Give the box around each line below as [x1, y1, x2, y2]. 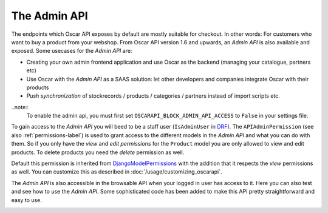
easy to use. [11, 196, 42, 203]
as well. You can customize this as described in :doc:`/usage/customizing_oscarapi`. [11, 168, 222, 175]
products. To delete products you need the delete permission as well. [11, 149, 185, 156]
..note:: [11, 103, 29, 110]
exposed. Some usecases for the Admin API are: [11, 47, 132, 55]
